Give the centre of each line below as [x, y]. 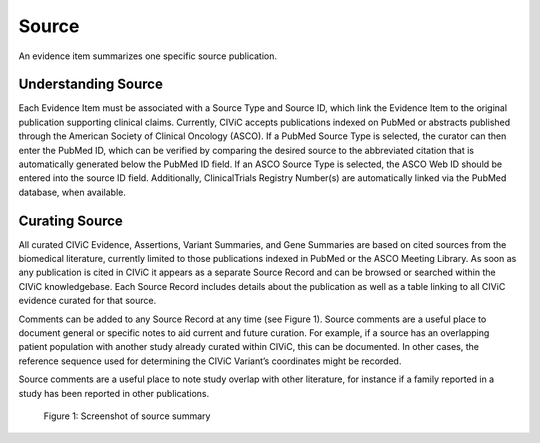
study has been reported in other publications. [114, 393]
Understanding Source [91, 84]
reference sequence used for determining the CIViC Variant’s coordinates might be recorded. [210, 361]
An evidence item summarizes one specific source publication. [148, 56]
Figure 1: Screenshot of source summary [127, 416]
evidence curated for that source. [87, 301]
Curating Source [71, 220]
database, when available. [72, 192]
